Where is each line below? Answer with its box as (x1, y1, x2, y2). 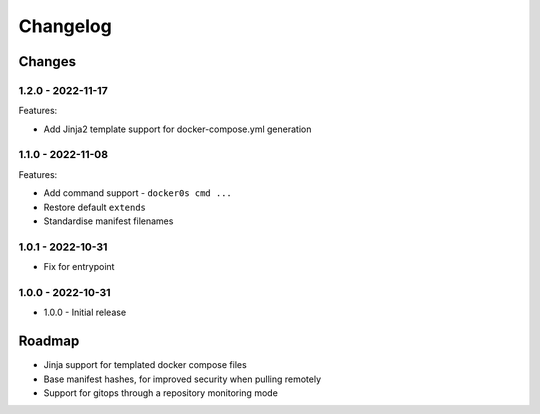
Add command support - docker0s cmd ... (43, 187, 232, 199)
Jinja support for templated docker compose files (43, 359, 247, 371)
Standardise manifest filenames (43, 215, 174, 227)
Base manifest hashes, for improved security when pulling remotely (43, 373, 322, 385)
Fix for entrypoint (43, 261, 115, 273)
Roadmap (18, 333, 80, 350)
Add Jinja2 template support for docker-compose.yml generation (43, 123, 312, 135)
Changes (18, 53, 77, 70)
